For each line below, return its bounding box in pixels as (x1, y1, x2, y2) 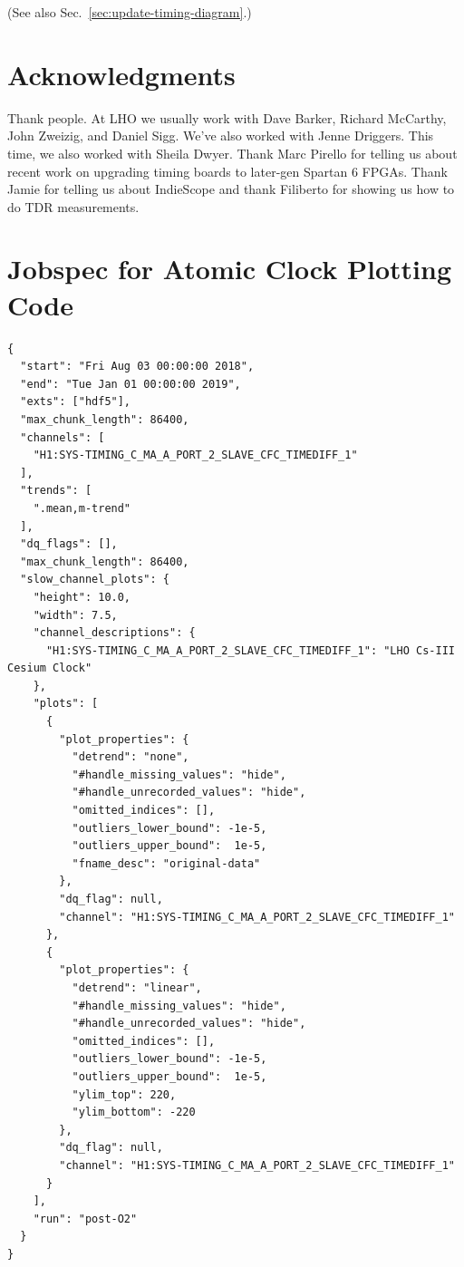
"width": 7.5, (33, 608, 118, 622)
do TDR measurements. (7, 197, 140, 216)
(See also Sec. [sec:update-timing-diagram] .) (7, 3, 252, 21)
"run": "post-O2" (33, 1212, 138, 1225)
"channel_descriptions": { (33, 626, 196, 640)
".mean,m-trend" (33, 501, 131, 515)
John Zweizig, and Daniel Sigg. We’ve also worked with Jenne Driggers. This (7, 126, 434, 145)
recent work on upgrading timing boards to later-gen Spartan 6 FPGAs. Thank (7, 161, 448, 180)
